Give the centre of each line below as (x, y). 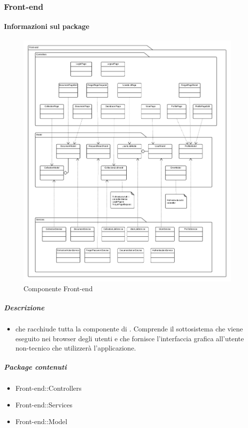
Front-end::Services (44, 405)
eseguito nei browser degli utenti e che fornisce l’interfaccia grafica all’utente (130, 338)
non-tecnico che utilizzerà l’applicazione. (76, 348)
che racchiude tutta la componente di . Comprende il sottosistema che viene (129, 329)
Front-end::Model (41, 421)
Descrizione (24, 308)
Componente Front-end (58, 288)
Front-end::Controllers (48, 388)
